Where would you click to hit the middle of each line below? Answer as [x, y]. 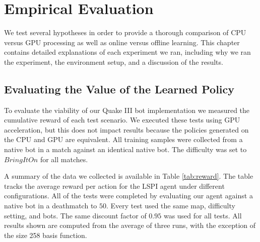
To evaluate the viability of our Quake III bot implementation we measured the [127, 110]
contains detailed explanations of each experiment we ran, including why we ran [127, 52]
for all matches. [64, 159]
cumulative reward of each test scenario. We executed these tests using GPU [122, 120]
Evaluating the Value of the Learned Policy [119, 89]
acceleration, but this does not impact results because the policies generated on [126, 129]
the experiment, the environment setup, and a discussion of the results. [114, 62]
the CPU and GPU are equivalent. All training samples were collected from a [123, 139]
